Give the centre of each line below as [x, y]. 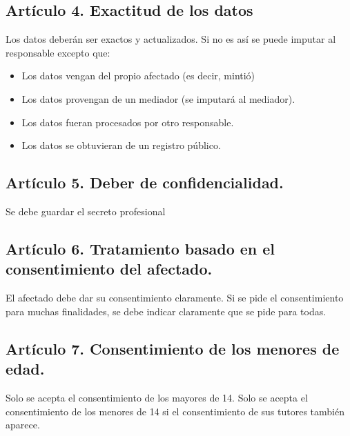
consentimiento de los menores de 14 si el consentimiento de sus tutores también [175, 411]
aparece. [23, 425]
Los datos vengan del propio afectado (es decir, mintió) [138, 76]
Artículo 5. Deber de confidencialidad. [145, 182]
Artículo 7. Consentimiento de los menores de [173, 348]
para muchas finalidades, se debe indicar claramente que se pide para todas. [166, 311]
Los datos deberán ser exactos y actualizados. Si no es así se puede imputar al [171, 39]
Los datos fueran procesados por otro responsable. [128, 122]
